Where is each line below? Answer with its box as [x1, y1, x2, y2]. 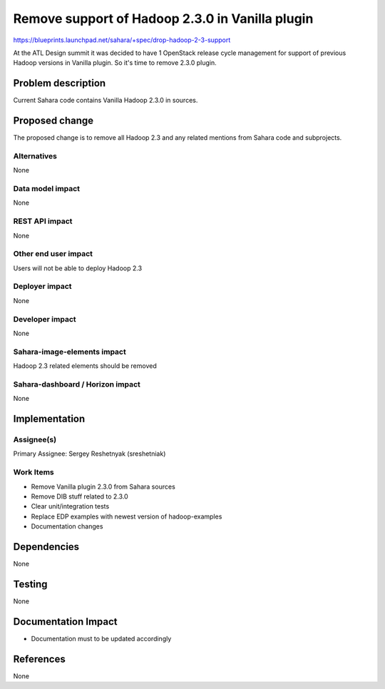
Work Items [13, 467, 54, 477]
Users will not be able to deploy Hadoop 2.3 [13, 264, 143, 272]
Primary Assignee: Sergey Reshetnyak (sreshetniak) [13, 449, 166, 458]
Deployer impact [13, 282, 72, 292]
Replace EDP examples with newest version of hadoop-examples [31, 512, 222, 521]
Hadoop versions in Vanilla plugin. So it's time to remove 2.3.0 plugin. [13, 58, 217, 67]
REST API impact [13, 216, 73, 226]
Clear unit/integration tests [31, 502, 110, 511]
